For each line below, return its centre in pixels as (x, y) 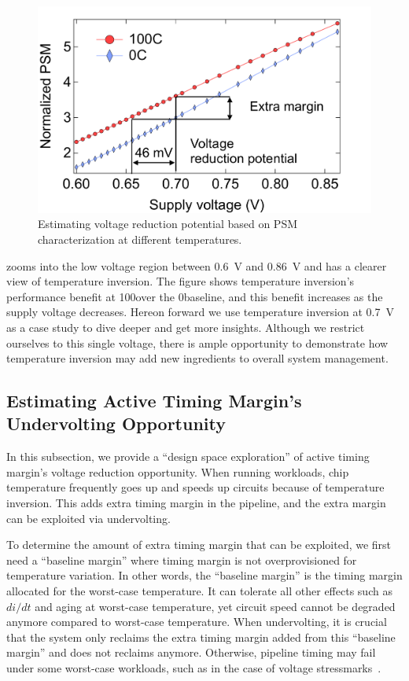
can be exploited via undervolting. (88, 518)
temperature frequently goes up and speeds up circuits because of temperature (195, 487)
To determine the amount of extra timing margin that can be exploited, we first (199, 545)
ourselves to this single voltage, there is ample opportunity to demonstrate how (197, 342)
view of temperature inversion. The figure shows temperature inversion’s (181, 281)
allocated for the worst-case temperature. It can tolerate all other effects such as (199, 591)
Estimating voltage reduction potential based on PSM (168, 224)
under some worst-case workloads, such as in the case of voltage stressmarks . (194, 668)
